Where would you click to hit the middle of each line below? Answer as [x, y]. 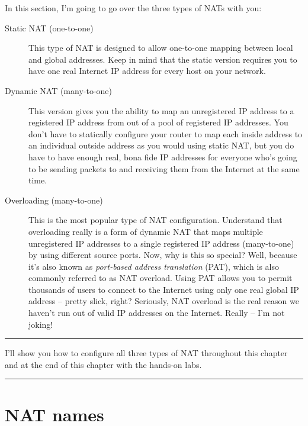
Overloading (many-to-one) [54, 200]
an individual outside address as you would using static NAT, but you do [161, 145]
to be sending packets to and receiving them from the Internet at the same [164, 168]
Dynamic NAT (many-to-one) [59, 90]
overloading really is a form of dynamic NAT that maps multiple [146, 231]
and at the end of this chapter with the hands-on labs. [103, 364]
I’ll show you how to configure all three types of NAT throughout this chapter [146, 353]
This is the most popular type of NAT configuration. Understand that [155, 220]
